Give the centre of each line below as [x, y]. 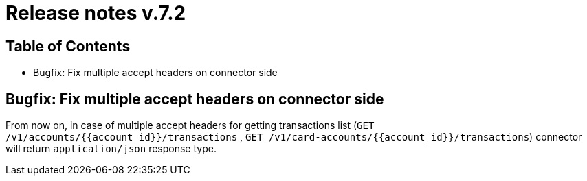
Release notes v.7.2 [96, 13]
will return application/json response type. [111, 149]
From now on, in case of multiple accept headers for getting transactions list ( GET [190, 125]
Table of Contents [68, 46]
